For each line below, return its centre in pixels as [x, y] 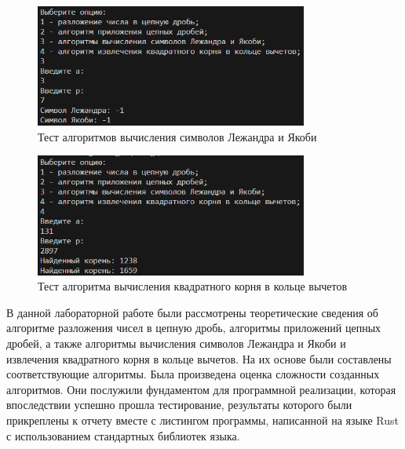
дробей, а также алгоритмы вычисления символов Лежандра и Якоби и [176, 343]
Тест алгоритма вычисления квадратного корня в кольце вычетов [193, 286]
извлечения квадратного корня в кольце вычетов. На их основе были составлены [199, 358]
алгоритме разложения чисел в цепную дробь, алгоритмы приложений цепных [194, 328]
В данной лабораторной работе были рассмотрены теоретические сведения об [192, 312]
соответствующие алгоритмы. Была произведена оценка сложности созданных [193, 374]
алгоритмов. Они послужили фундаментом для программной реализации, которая [201, 389]
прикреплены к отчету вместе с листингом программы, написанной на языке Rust [202, 420]
